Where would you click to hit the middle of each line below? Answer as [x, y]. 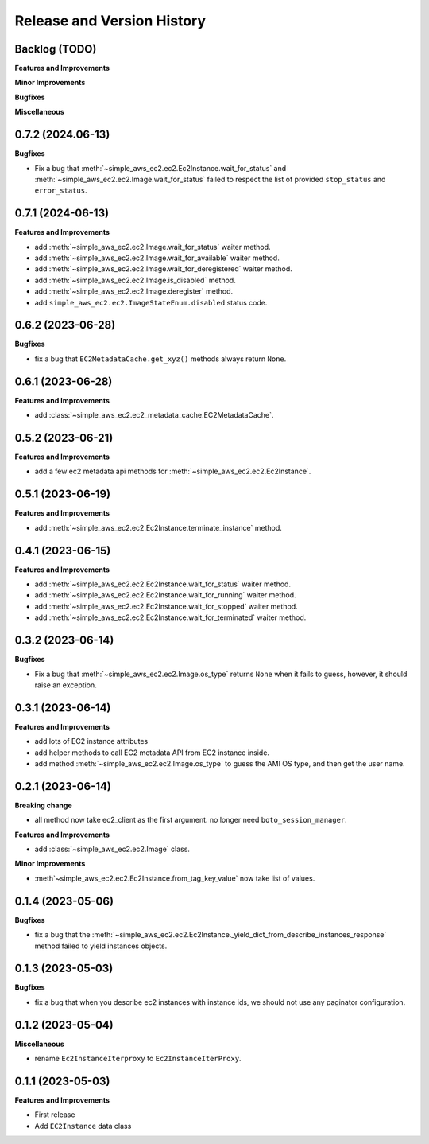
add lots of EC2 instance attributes [91, 741]
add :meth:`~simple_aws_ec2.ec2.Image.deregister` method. [134, 291]
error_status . [61, 190]
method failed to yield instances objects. [101, 946]
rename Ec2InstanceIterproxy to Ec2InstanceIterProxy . [138, 1059]
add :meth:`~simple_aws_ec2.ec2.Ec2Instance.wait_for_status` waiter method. [163, 584]
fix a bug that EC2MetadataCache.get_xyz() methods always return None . [160, 359]
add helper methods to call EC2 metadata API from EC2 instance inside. [152, 753]
